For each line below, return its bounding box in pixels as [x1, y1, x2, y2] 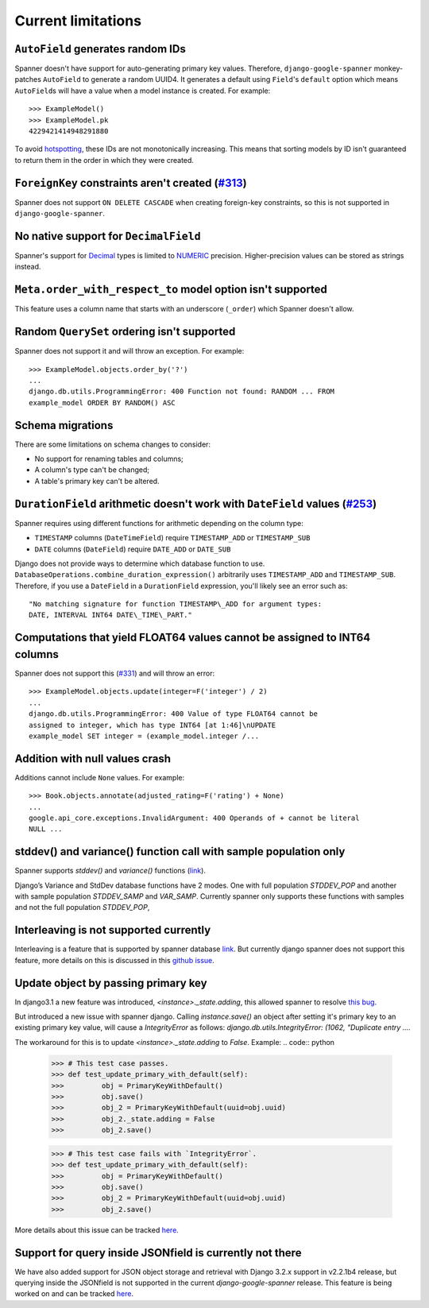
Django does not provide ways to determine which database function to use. [14, 559, 265, 568]
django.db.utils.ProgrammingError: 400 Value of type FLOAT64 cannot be [29, 710, 318, 718]
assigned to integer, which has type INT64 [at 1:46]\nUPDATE [29, 720, 276, 729]
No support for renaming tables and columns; [34, 454, 184, 464]
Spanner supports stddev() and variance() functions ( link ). [14, 866, 207, 876]
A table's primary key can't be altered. [34, 476, 160, 486]
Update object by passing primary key [14, 976, 207, 989]
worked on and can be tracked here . [14, 1289, 134, 1298]
